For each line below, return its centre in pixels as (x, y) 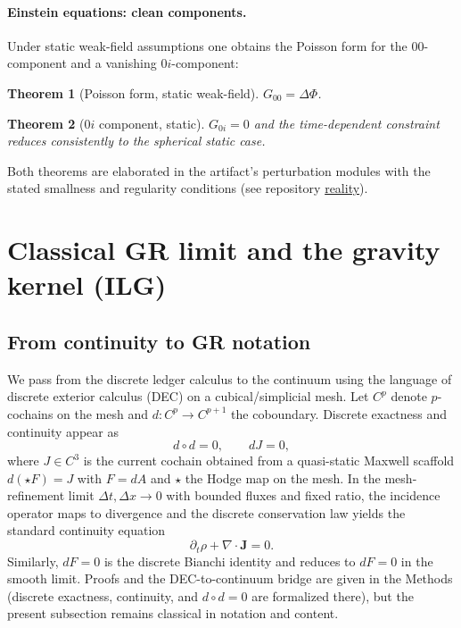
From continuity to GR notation (159, 341)
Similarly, (33, 561)
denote (409, 396)
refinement (36, 495)
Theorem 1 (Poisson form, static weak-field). (133, 92)
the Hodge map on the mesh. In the (283, 477)
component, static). (152, 123)
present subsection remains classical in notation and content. (173, 613)
